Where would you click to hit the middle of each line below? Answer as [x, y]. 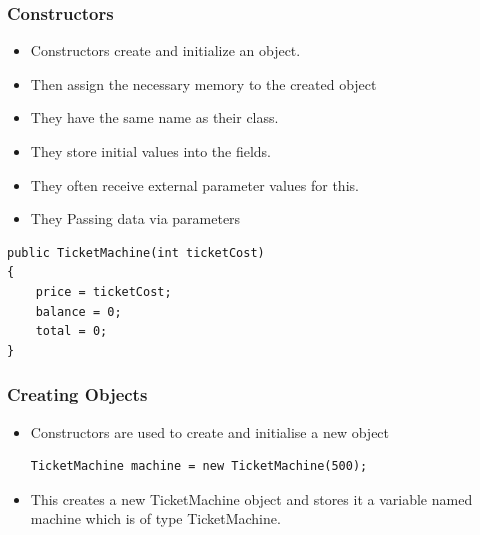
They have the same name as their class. [154, 117]
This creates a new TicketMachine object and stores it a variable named [251, 498]
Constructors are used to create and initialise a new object [210, 431]
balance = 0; [78, 311]
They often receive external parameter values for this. [194, 184]
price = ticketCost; [103, 291]
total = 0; [71, 331]
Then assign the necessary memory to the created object [203, 83]
